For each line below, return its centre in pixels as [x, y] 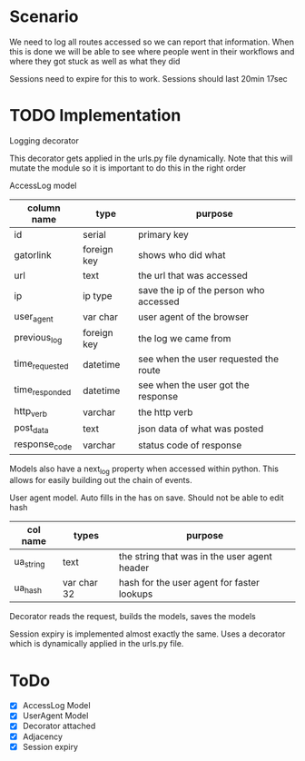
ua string [30, 562]
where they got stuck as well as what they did [95, 61]
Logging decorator [44, 140]
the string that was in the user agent [195, 557]
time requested [42, 364]
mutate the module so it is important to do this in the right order [128, 168]
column [44, 208]
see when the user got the [193, 385]
